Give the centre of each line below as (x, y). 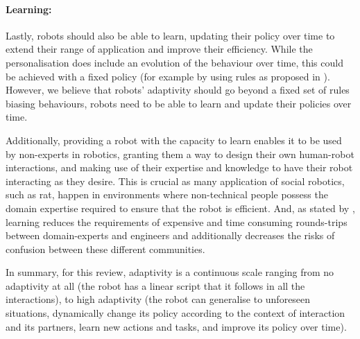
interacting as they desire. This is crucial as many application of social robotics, (175, 181)
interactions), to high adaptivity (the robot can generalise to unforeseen (158, 299)
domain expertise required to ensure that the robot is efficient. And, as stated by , (180, 208)
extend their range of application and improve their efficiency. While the (159, 49)
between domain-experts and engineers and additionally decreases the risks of (170, 235)
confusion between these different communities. (105, 249)
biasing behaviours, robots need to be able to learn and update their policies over (179, 103)
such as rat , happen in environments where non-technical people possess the (167, 194)
